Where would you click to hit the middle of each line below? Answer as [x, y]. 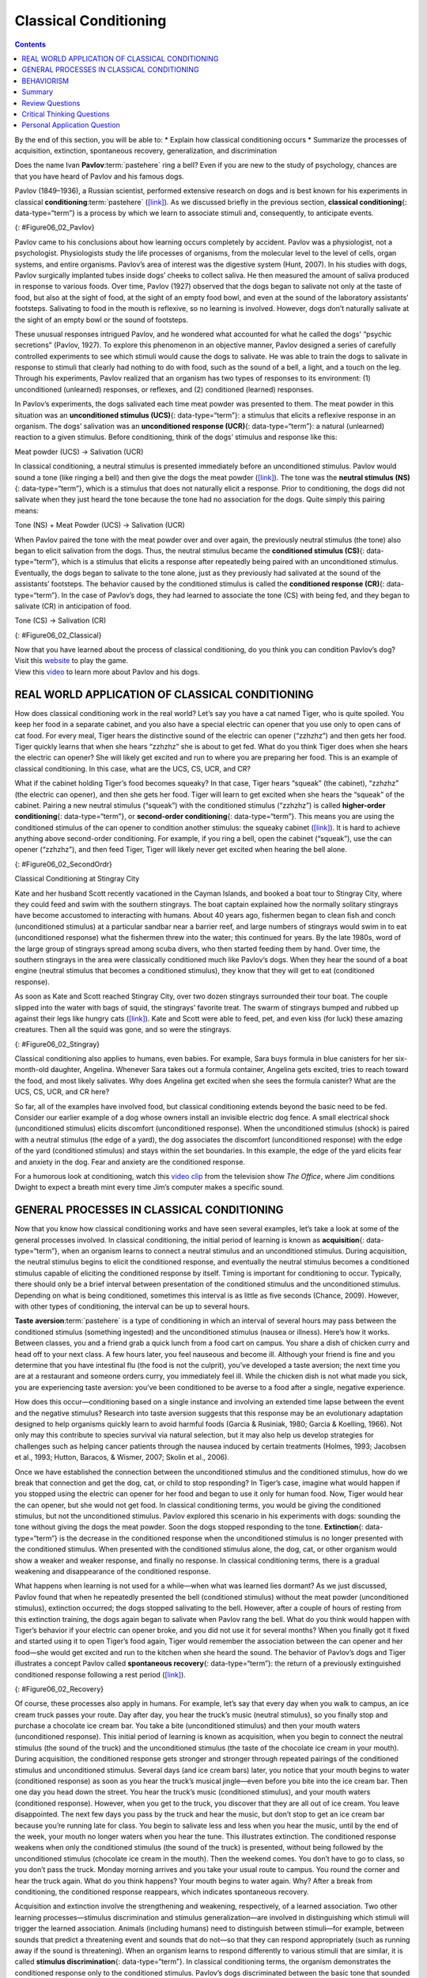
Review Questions [51, 103]
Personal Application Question [71, 125]
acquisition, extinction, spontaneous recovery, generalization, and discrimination [145, 151]
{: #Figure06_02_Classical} [58, 635]
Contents [30, 44]
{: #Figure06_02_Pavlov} [55, 227]
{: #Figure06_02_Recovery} [59, 1688]
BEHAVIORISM [45, 81]
